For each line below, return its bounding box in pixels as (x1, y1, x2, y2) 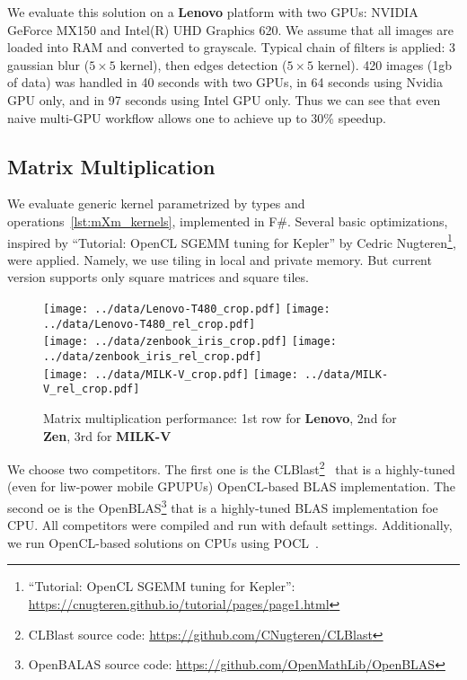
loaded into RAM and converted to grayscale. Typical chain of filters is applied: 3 (7, 38, 456, 57)
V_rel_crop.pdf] (43, 383, 140, 396)
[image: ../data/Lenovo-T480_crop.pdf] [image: (43, 302, 330, 315)
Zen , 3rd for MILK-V (43, 426, 172, 445)
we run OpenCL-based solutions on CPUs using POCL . (7, 533, 319, 552)
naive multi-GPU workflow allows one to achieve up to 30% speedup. (7, 108, 387, 127)
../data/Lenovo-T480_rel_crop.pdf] (43, 317, 256, 331)
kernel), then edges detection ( (119, 55, 287, 74)
